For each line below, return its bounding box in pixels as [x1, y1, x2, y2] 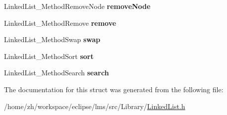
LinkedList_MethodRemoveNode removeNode [4, 1, 151, 11]
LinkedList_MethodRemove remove [4, 17, 116, 28]
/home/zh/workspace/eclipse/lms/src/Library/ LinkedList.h [4, 101, 185, 111]
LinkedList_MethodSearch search [4, 67, 109, 78]
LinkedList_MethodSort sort [4, 51, 94, 61]
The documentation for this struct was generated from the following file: [4, 84, 224, 94]
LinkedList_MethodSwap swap [4, 34, 101, 45]
